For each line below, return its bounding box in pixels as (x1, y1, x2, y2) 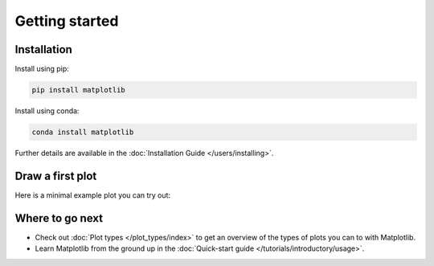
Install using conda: (14, 106, 80, 116)
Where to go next (14, 211, 104, 225)
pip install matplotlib (31, 85, 126, 95)
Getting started (14, 12, 119, 30)
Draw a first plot (14, 169, 97, 182)
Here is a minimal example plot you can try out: (14, 190, 171, 200)
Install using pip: (14, 64, 70, 74)
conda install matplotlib (31, 128, 134, 137)
